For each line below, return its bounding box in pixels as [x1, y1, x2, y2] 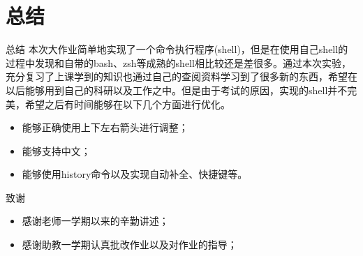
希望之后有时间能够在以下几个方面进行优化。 [24, 96, 230, 111]
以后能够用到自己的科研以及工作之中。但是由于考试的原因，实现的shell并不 [6, 82, 348, 97]
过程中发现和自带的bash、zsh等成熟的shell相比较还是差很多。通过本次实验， [6, 55, 351, 70]
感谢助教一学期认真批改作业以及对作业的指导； [22, 237, 237, 252]
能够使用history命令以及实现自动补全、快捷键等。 [22, 167, 248, 181]
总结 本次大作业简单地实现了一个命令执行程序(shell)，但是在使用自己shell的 [6, 42, 348, 57]
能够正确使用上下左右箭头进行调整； [22, 120, 188, 135]
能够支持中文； [22, 143, 91, 158]
